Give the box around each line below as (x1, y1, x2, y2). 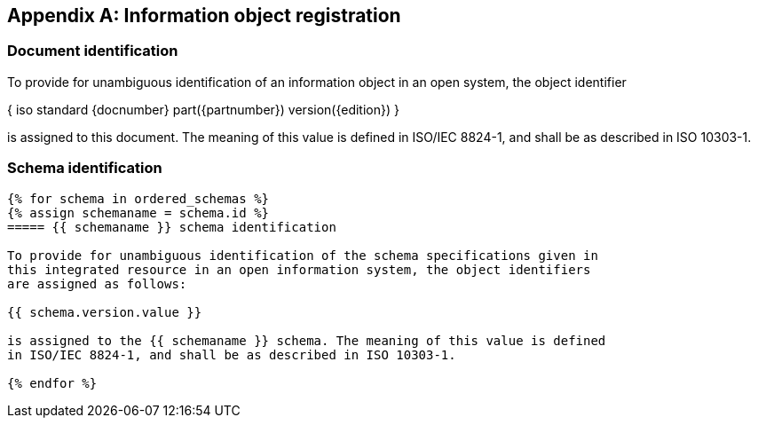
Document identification (7, 42, 178, 60)
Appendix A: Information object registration (7, 4, 401, 27)
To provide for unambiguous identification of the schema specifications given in (7, 248, 598, 263)
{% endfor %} (7, 375, 98, 390)
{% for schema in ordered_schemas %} (7, 191, 270, 206)
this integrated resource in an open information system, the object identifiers (7, 262, 591, 277)
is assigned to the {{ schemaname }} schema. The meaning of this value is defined (7, 333, 606, 348)
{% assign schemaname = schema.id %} (7, 205, 270, 220)
